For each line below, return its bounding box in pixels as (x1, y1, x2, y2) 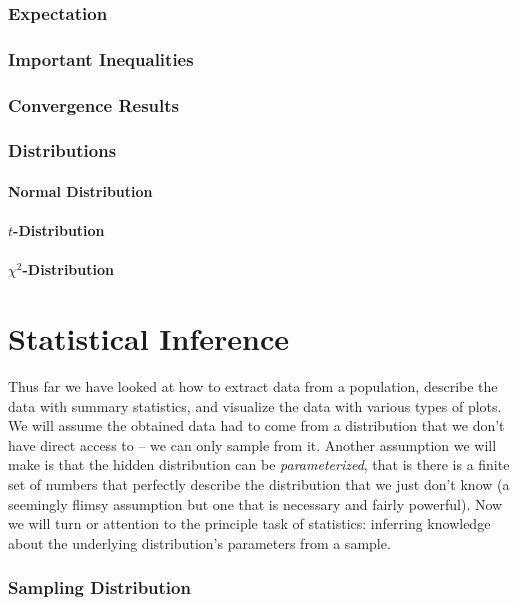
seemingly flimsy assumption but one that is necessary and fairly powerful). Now (8, 493, 503, 514)
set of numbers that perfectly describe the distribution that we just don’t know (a (8, 474, 510, 495)
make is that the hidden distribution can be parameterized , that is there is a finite (8, 454, 510, 475)
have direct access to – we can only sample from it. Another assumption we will (8, 434, 497, 455)
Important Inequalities (8, 46, 194, 71)
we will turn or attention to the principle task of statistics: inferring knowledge (8, 513, 491, 534)
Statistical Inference (8, 318, 289, 359)
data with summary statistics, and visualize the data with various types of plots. (8, 395, 502, 416)
